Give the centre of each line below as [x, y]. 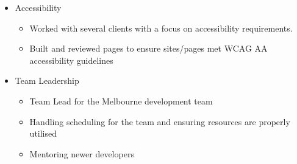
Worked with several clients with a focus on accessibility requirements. [161, 28]
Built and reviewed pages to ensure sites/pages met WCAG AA [148, 48]
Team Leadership [47, 80]
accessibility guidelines [71, 60]
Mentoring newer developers [82, 153]
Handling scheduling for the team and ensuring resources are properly [160, 121]
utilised [43, 133]
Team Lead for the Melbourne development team [121, 101]
